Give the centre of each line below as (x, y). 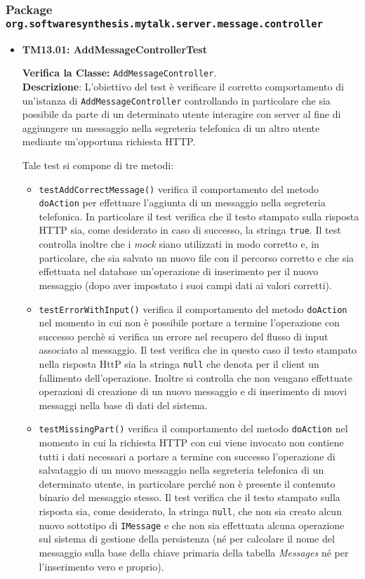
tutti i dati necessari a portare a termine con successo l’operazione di (187, 456)
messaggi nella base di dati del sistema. (123, 405)
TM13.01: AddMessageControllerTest (114, 49)
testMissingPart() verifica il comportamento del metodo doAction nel (193, 428)
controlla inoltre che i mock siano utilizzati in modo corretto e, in (179, 244)
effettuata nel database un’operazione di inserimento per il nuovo (179, 271)
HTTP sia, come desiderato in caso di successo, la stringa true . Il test (190, 230)
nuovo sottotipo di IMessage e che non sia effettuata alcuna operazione (192, 525)
